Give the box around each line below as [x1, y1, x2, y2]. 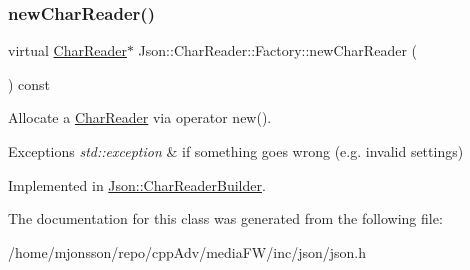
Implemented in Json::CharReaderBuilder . [8, 174, 266, 195]
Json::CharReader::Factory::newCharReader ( [138, 40, 417, 61]
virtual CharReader [8, 40, 127, 61]
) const [8, 73, 51, 94]
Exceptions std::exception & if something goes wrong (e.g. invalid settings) [8, 141, 464, 161]
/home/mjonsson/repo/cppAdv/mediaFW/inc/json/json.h [8, 241, 366, 262]
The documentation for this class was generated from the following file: [8, 208, 443, 229]
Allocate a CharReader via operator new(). [8, 107, 272, 128]
